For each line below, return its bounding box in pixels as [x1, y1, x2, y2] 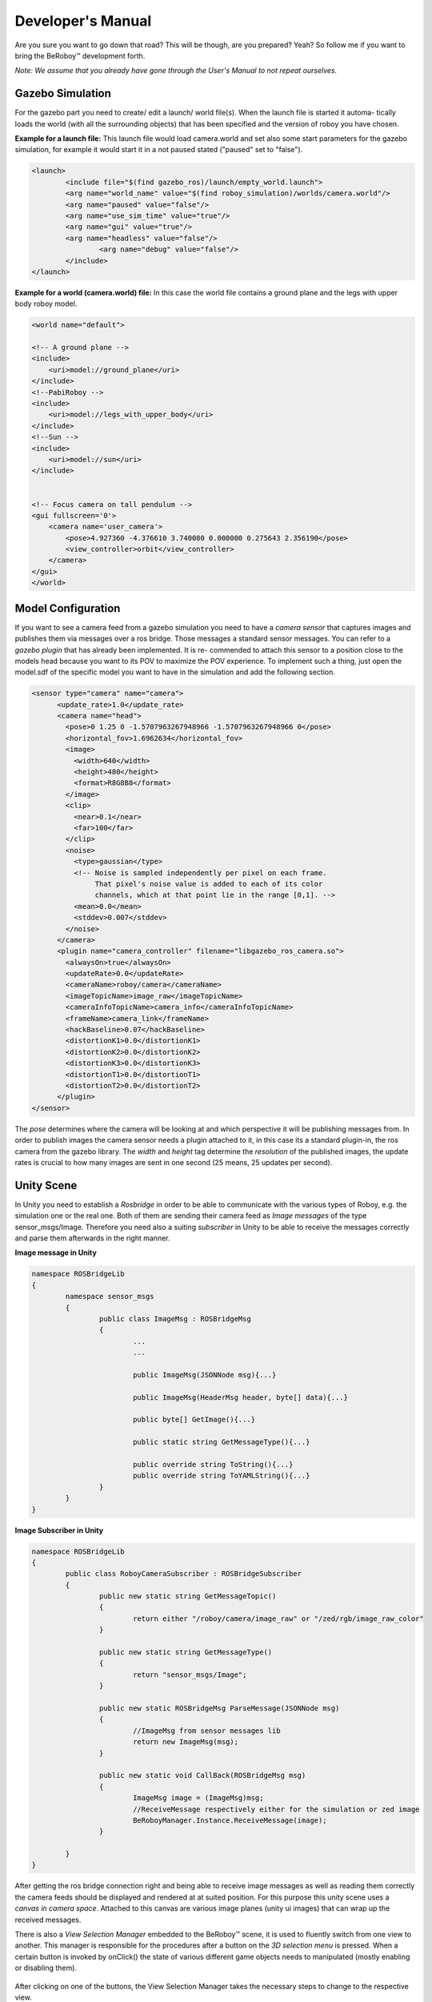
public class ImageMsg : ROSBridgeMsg [98, 1314, 251, 1323]
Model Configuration [14, 601, 121, 615]
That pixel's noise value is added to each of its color [94, 879, 323, 888]
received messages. [14, 1915, 82, 1924]
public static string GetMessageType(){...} [132, 1437, 310, 1447]
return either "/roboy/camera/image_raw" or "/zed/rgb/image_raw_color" [132, 1614, 424, 1623]
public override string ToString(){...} [132, 1460, 294, 1469]
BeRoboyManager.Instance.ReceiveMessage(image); [132, 1815, 327, 1825]
